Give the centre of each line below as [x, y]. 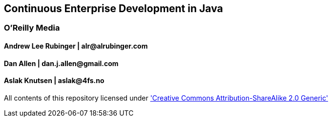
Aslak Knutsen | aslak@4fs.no [54, 81]
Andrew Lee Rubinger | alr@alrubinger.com [76, 46]
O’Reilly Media [32, 28]
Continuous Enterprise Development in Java [114, 9]
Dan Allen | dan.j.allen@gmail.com [61, 63]
